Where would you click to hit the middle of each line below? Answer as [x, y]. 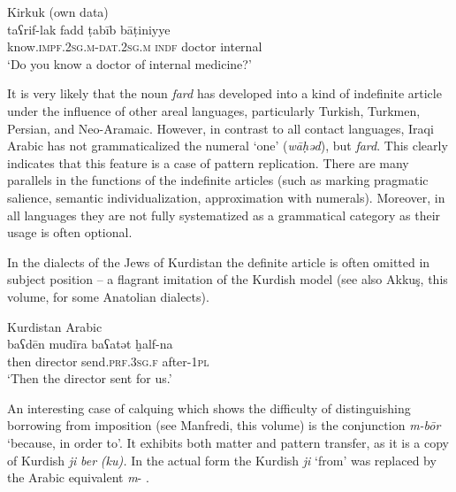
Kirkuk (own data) [58, 12]
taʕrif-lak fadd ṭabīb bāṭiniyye [89, 29]
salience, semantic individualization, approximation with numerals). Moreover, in [226, 197]
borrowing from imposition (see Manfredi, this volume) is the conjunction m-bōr [224, 425]
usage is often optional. [70, 232]
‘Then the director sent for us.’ [90, 378]
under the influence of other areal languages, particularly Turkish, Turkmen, [214, 110]
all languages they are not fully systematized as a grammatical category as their [224, 215]
